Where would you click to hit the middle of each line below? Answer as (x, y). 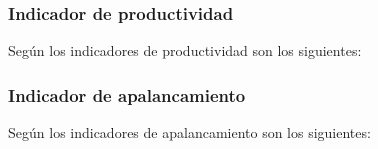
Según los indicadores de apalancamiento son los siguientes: (189, 132)
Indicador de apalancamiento (127, 94)
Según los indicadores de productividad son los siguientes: (185, 50)
